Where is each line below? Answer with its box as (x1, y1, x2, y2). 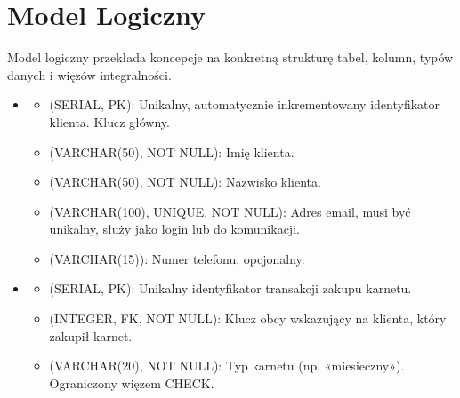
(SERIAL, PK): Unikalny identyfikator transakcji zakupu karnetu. (49, 279, 412, 298)
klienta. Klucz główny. (49, 112, 170, 131)
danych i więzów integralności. (7, 65, 172, 84)
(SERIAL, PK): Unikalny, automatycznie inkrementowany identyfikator (49, 95, 440, 114)
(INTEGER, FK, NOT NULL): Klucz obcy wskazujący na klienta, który (49, 309, 447, 328)
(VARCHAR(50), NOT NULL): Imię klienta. (49, 142, 295, 161)
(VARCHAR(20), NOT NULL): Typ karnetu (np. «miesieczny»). (49, 356, 405, 375)
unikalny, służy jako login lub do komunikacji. (49, 219, 300, 238)
